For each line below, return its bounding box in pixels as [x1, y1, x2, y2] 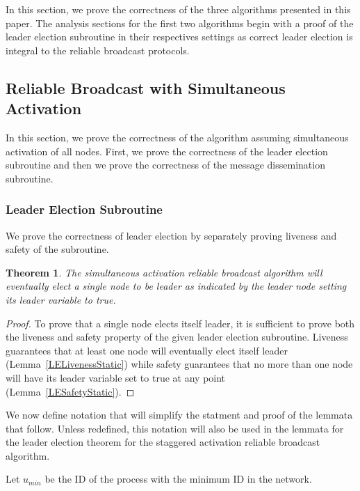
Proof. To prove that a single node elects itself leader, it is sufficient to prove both [6, 315, 355, 330]
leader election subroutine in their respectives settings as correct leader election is [6, 29, 353, 44]
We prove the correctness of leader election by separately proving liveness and [6, 228, 337, 242]
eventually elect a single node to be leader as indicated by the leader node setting [6, 279, 347, 293]
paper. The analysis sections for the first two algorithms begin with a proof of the [6, 15, 354, 30]
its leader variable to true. [6, 292, 116, 306]
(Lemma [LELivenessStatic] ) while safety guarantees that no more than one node [6, 357, 353, 371]
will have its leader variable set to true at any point [6, 370, 226, 384]
